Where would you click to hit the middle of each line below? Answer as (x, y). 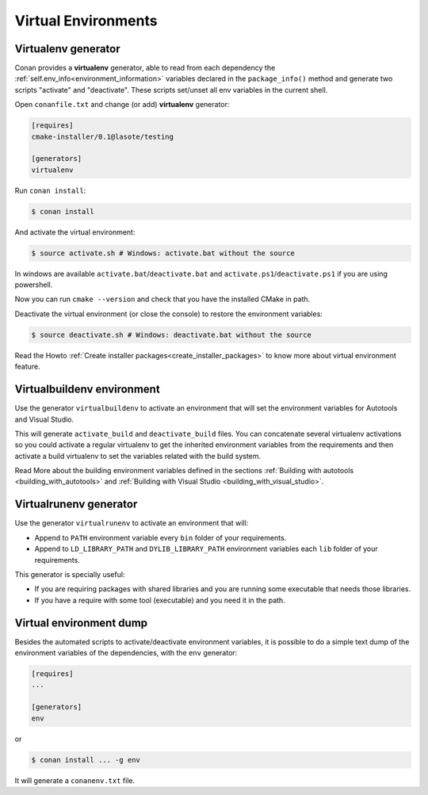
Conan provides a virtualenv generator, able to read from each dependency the (145, 68)
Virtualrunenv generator (76, 505)
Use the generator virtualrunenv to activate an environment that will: (132, 523)
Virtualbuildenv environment (87, 390)
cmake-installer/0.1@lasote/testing (103, 136)
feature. (28, 367)
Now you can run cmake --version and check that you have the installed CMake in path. (162, 299)
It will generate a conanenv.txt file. (75, 780)
